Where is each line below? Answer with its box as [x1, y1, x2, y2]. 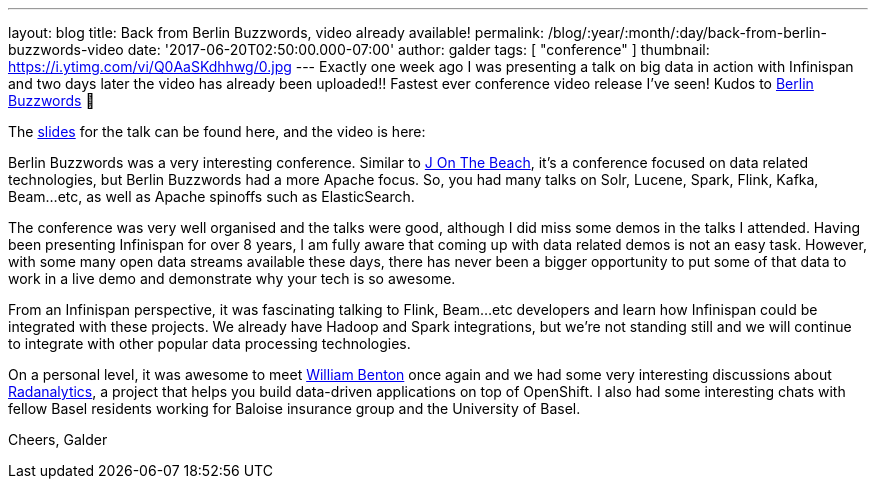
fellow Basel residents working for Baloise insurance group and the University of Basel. [8, 400, 581, 417]
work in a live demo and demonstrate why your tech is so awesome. [8, 270, 456, 287]
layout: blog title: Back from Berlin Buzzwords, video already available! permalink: [8, 24, 544, 41]
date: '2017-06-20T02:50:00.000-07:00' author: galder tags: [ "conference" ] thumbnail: [127, 41, 710, 58]
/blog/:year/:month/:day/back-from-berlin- [547, 24, 827, 41]
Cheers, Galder [8, 431, 108, 448]
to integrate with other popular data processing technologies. [8, 335, 411, 352]
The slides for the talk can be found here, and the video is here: [8, 123, 426, 140]
